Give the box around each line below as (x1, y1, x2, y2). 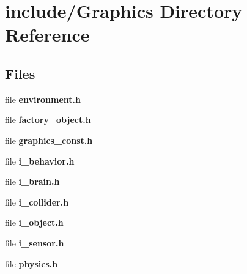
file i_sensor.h (5, 236, 64, 249)
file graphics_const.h (5, 133, 93, 146)
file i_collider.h (5, 195, 69, 208)
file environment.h (5, 92, 81, 105)
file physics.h (5, 257, 58, 270)
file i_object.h (5, 216, 64, 229)
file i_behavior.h (5, 154, 75, 167)
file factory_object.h (5, 113, 91, 126)
